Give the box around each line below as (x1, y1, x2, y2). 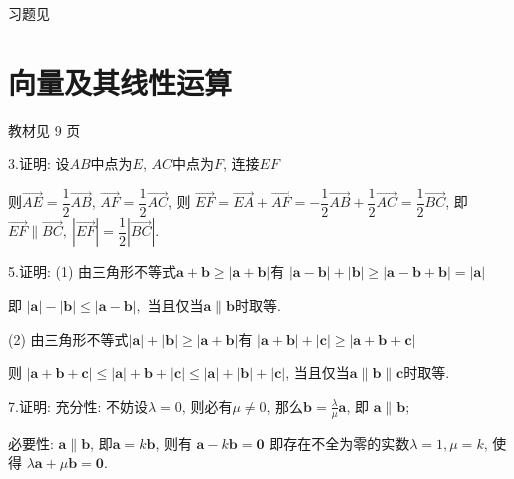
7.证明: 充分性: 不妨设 (8, 395, 148, 416)
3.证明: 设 (8, 153, 70, 174)
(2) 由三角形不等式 (8, 328, 129, 349)
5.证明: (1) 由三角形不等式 (8, 261, 176, 282)
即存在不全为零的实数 (269, 432, 410, 453)
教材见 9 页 (8, 119, 81, 140)
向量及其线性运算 (8, 61, 233, 102)
